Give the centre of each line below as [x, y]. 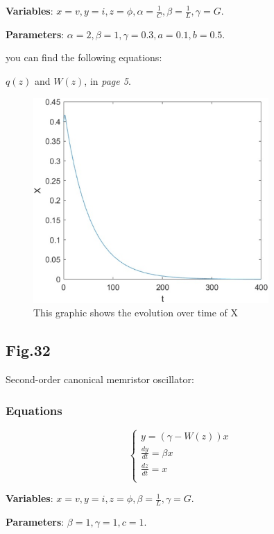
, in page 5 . [108, 81]
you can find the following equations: [84, 57]
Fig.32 [28, 350]
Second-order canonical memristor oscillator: [100, 379]
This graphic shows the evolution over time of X [136, 313]
